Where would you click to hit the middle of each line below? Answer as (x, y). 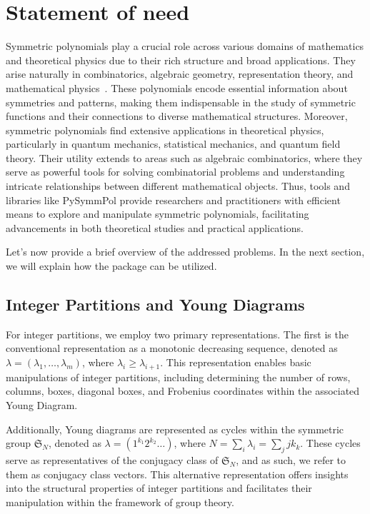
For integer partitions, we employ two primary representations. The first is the (177, 334)
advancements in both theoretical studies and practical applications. (155, 227)
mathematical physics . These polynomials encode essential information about (177, 87)
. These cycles (330, 443)
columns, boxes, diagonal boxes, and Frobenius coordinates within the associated (183, 391)
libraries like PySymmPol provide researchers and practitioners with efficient (173, 200)
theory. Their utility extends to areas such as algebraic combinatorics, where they (184, 157)
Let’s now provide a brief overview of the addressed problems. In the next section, (185, 252)
